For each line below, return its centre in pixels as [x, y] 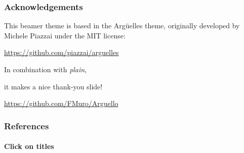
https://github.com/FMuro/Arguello [61, 103]
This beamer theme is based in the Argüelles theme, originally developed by [122, 25]
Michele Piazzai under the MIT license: [65, 35]
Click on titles [29, 146]
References [27, 125]
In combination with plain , [46, 69]
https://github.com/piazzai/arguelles [62, 52]
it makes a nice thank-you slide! [53, 86]
